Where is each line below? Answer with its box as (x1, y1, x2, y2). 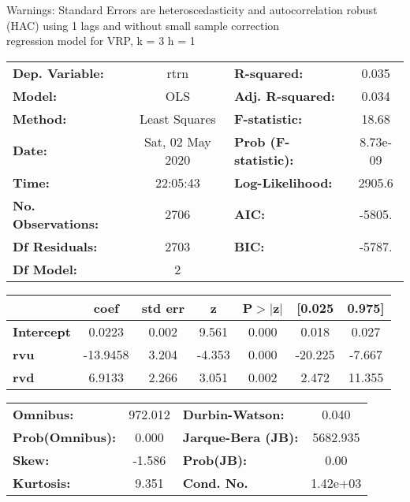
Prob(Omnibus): (13, 427, 117, 446)
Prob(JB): (182, 450, 248, 469)
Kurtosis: (13, 473, 71, 492)
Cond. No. (182, 473, 248, 492)
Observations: (13, 214, 99, 232)
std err (141, 298, 184, 317)
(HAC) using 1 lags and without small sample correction (6, 17, 280, 33)
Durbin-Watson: (182, 404, 285, 423)
